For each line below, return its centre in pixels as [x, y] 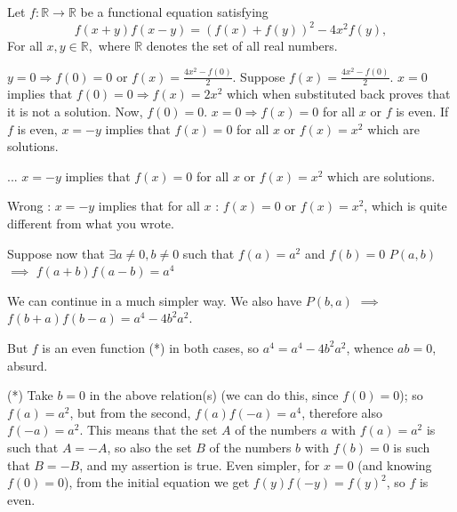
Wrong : [29, 206]
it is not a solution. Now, [75, 112]
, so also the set [149, 447]
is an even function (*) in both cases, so [151, 347]
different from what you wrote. [91, 223]
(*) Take [30, 395]
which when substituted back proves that [338, 94]
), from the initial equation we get [157, 482]
